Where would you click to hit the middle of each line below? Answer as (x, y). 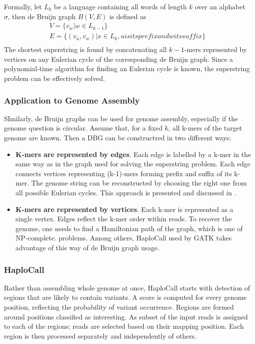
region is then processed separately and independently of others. (100, 335)
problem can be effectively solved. (54, 78)
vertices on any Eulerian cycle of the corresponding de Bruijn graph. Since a (119, 59)
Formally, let (23, 6)
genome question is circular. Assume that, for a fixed (83, 128)
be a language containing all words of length (120, 6)
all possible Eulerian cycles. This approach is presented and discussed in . (126, 193)
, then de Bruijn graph (42, 16)
